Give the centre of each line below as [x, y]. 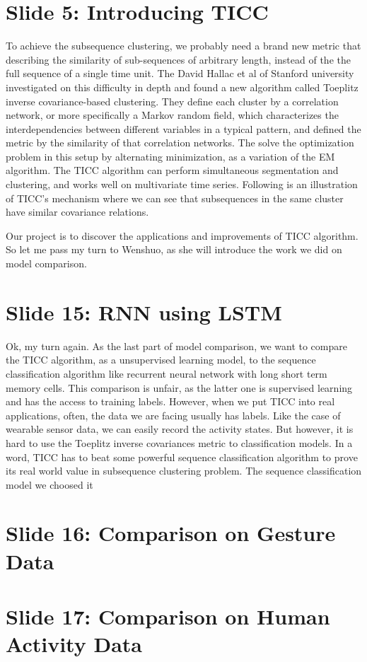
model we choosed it [49, 484]
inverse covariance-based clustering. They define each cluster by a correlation [172, 101]
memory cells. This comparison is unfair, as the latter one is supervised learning [179, 387]
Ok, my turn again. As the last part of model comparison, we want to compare [176, 345]
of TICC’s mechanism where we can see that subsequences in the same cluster [175, 198]
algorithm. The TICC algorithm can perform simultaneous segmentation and [172, 170]
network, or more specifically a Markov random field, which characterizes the [172, 115]
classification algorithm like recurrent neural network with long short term [167, 373]
